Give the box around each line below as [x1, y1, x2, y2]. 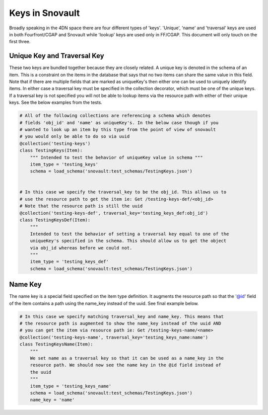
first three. [9, 39, 31, 45]
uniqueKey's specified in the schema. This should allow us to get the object [30, 238, 227, 244]
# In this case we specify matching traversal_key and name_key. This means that [19, 314, 224, 319]
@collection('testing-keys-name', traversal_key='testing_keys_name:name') [19, 334, 208, 340]
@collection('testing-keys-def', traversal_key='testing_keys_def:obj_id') [19, 210, 208, 216]
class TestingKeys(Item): [19, 148, 83, 154]
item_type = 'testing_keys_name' [30, 383, 112, 389]
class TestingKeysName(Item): [19, 341, 93, 347]
